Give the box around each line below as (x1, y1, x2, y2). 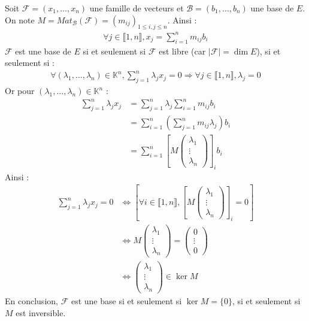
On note (5, 13, 35, 26)
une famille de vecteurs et (89, 2, 184, 14)
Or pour (5, 84, 35, 97)
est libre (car (159, 44, 206, 57)
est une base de (15, 44, 71, 57)
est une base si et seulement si (71, 295, 182, 307)
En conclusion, (5, 295, 58, 307)
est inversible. (16, 306, 66, 319)
